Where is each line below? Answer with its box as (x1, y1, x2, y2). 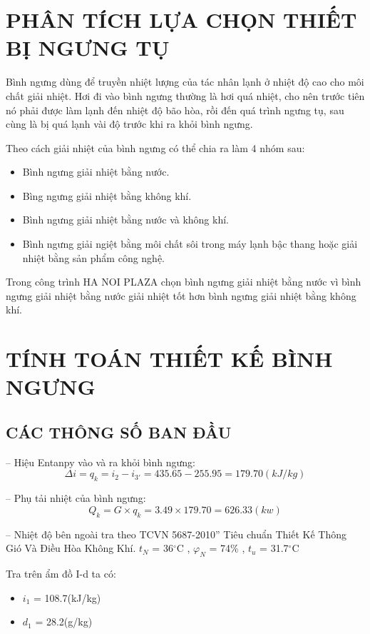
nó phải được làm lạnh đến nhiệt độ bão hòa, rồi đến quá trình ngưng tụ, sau (6, 102, 344, 117)
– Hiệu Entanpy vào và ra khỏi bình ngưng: (6, 454, 195, 469)
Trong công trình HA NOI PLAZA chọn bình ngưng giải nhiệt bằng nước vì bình (6, 274, 361, 289)
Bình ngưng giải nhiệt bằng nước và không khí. (22, 212, 229, 227)
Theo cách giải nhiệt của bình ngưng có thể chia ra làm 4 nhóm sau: (6, 140, 305, 155)
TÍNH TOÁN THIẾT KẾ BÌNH (6, 344, 333, 373)
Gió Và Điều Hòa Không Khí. (6, 540, 136, 555)
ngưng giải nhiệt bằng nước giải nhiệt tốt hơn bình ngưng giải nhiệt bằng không (6, 288, 356, 303)
